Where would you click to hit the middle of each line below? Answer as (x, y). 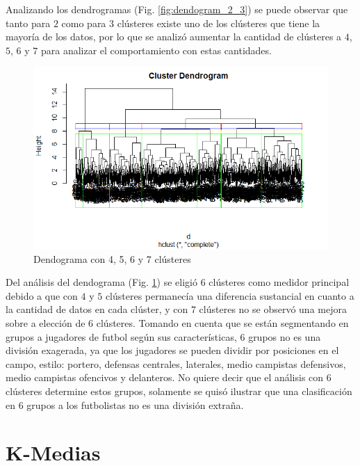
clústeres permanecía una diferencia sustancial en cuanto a (230, 295)
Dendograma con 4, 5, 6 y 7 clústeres (112, 258)
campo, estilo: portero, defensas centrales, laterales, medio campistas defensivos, (176, 363)
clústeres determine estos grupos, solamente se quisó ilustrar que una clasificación (179, 391)
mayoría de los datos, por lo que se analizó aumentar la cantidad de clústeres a (174, 37)
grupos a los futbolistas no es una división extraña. (135, 404)
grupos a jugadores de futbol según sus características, (121, 336)
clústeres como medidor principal (279, 282)
